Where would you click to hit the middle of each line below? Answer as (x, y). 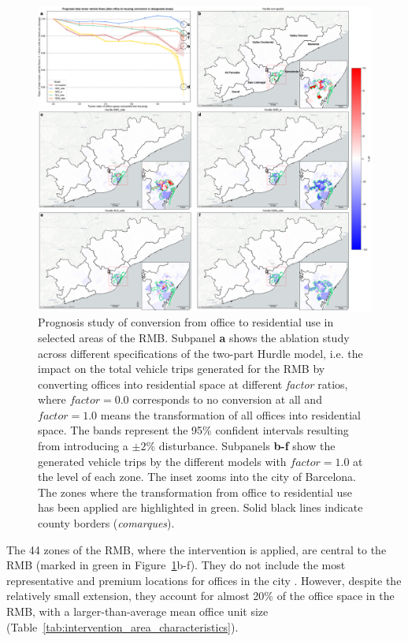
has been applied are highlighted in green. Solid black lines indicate (200, 507)
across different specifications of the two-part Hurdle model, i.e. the (200, 353)
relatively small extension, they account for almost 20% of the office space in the (200, 596)
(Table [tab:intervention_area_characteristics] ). (122, 626)
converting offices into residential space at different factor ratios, (193, 384)
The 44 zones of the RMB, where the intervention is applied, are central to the (197, 549)
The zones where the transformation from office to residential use (195, 492)
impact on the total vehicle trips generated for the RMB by (182, 369)
